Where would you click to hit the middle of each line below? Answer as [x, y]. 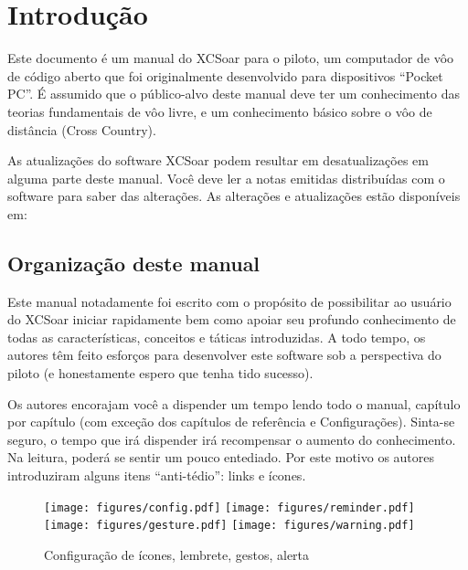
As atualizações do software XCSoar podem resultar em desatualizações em [218, 160]
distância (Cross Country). [82, 129]
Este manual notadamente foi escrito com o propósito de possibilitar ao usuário [229, 301]
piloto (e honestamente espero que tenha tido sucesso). [160, 373]
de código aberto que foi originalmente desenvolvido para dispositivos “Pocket [225, 75]
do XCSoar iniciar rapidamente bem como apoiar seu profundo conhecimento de [232, 319]
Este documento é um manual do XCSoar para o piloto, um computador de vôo [231, 58]
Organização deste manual [134, 263]
